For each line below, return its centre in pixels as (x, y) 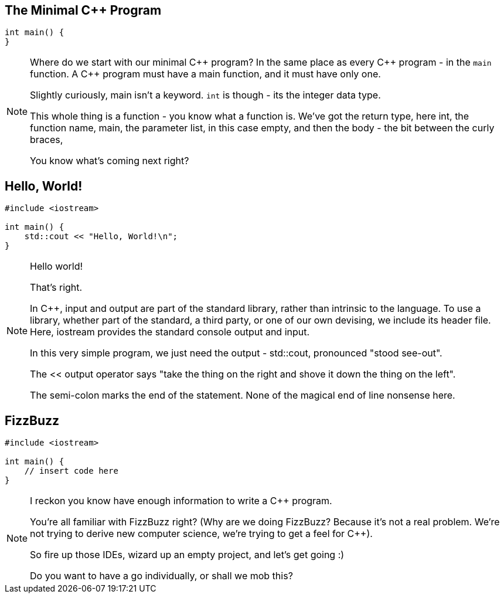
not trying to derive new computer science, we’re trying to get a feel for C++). (201, 534)
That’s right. (56, 288)
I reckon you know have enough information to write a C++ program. (181, 501)
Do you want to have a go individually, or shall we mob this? (161, 576)
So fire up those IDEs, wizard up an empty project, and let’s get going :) (187, 555)
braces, (47, 140)
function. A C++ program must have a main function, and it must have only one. (205, 74)
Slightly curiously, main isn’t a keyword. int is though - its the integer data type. (205, 95)
